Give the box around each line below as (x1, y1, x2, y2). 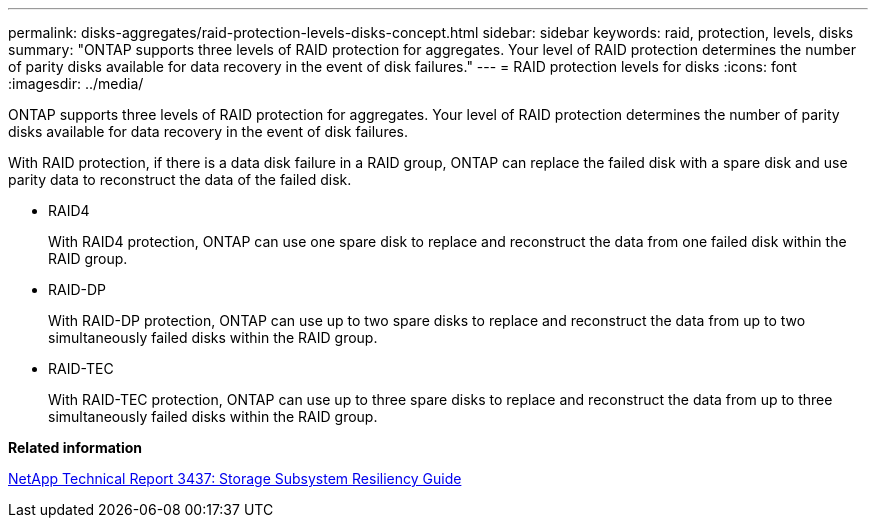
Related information (8, 439, 143, 456)
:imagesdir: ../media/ (8, 75, 144, 92)
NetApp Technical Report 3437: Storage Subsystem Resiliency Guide (8, 470, 462, 487)
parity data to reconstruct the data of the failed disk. (8, 171, 352, 188)
